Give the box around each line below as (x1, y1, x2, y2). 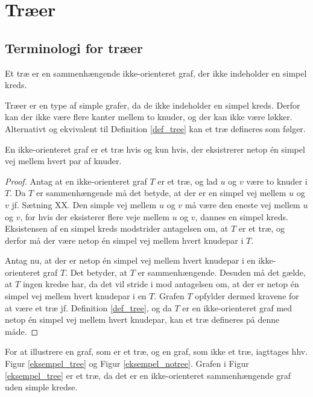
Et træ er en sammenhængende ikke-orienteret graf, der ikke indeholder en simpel (5, 66, 307, 79)
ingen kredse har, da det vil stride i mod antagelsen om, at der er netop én (22, 278, 299, 290)
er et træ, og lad (157, 174, 218, 187)
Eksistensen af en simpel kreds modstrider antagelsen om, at (5, 222, 229, 235)
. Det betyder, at (65, 265, 127, 278)
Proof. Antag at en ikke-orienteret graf (5, 174, 147, 187)
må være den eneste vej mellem (185, 198, 300, 211)
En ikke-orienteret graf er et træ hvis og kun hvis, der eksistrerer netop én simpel (5, 142, 305, 155)
